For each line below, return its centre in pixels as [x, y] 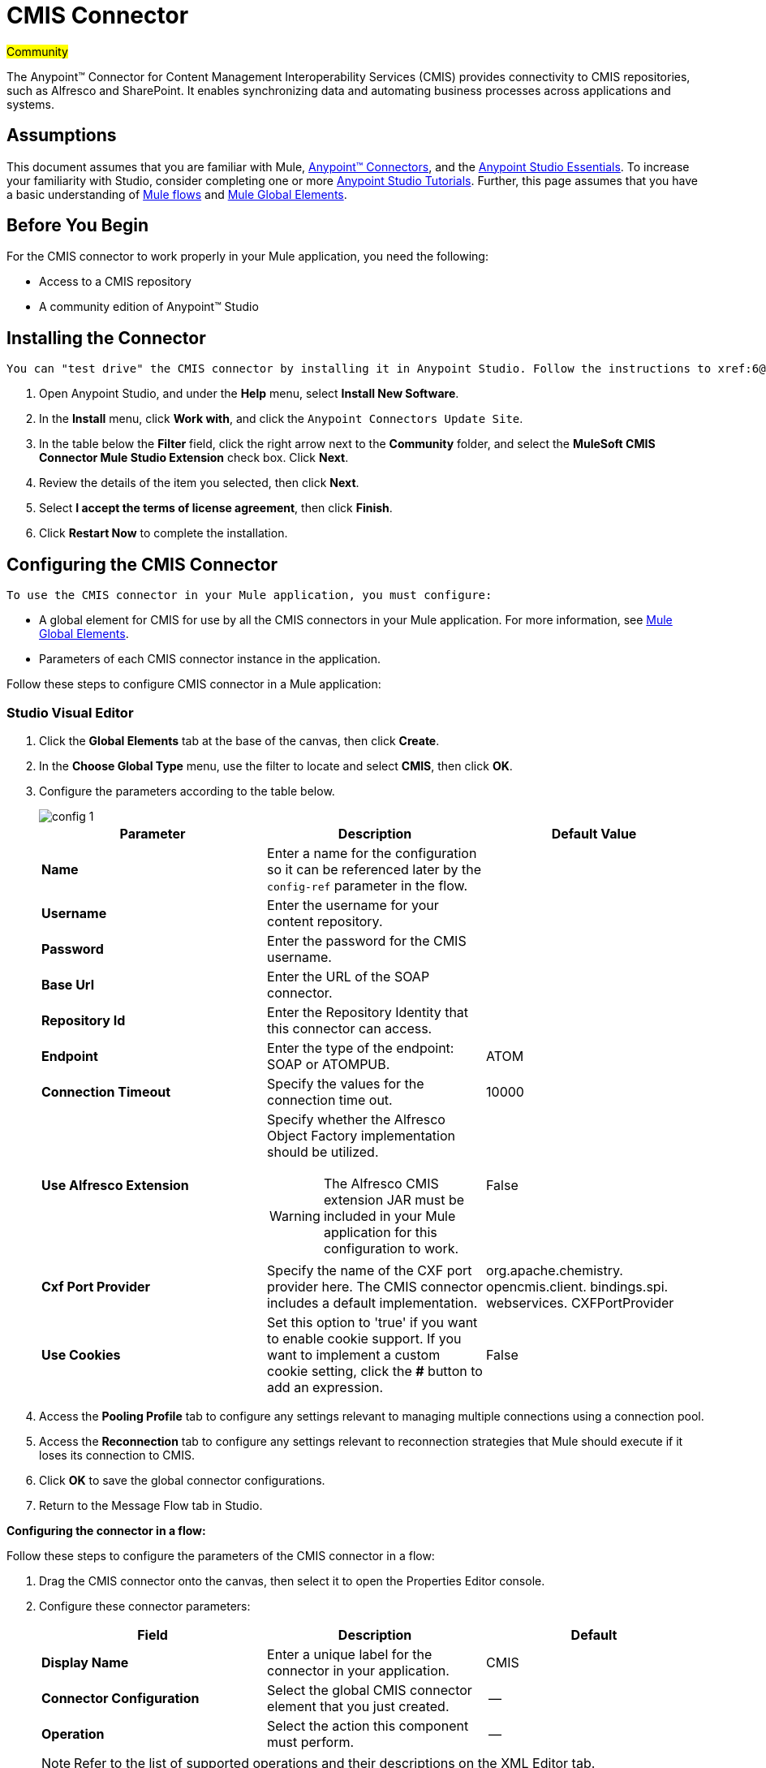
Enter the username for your [353, 905]
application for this [380, 1232]
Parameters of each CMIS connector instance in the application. [210, 659]
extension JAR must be [394, 1199]
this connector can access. [350, 1028]
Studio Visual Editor [70, 712]
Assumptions [62, 136]
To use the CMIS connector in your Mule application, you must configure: [250, 595]
